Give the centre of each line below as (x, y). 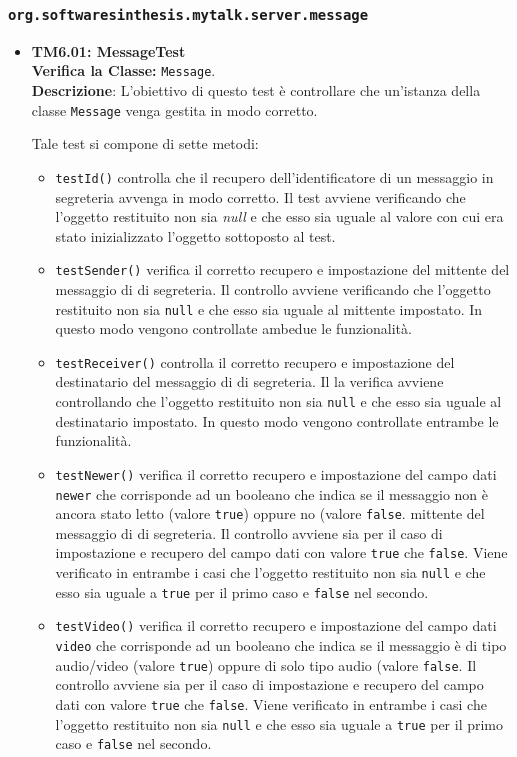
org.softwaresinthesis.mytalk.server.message (188, 14)
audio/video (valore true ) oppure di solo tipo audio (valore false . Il (266, 664)
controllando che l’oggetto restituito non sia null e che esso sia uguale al (278, 401)
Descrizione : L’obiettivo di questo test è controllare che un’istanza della (256, 90)
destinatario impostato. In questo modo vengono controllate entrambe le (277, 420)
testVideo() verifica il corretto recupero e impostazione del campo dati (276, 625)
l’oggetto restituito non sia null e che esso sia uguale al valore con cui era (279, 216)
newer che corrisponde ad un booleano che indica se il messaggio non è (272, 493)
